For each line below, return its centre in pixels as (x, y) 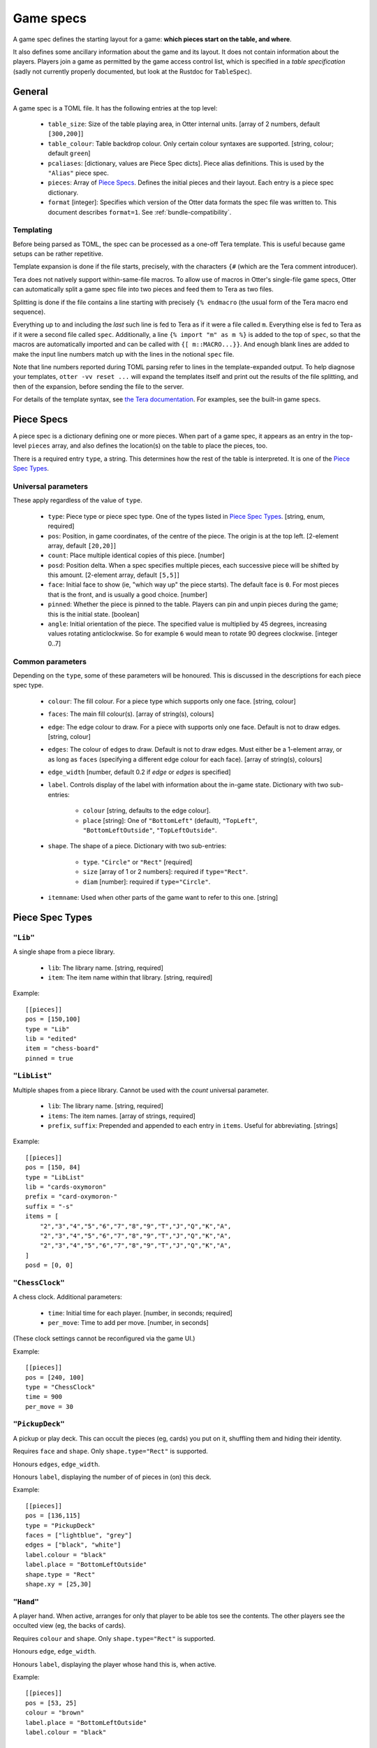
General (31, 91)
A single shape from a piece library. (64, 952)
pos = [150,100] (53, 1019)
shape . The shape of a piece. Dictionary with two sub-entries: (137, 846)
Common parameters (50, 661)
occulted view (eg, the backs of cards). (69, 1626)
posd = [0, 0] (49, 1265)
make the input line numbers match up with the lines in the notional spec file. (124, 354)
